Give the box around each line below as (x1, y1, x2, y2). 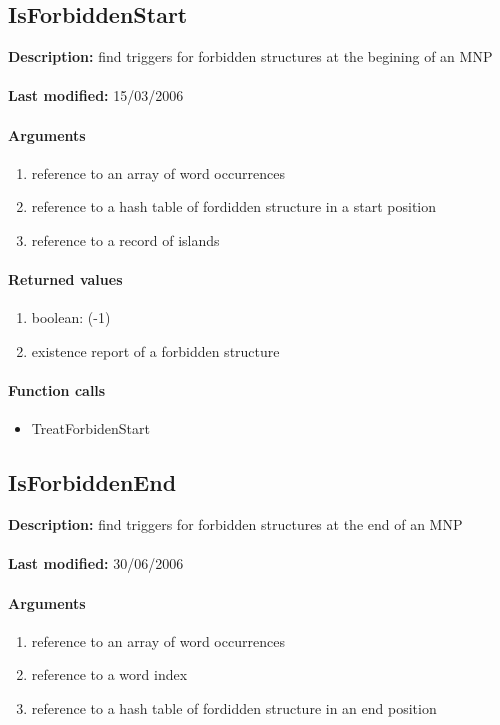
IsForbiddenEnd (8, 467, 177, 498)
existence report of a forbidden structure (31, 340, 280, 361)
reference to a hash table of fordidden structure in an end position (31, 697, 437, 718)
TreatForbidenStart (31, 418, 150, 439)
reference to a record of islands (31, 229, 220, 250)
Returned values (8, 269, 123, 290)
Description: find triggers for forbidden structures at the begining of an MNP (8, 46, 493, 67)
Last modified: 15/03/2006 (8, 85, 184, 106)
